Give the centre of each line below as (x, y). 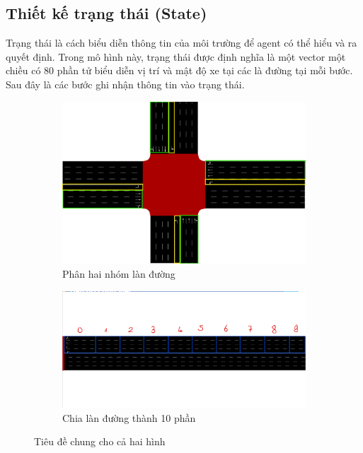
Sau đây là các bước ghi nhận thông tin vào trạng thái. (125, 84)
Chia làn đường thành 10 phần (129, 417)
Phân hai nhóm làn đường (119, 273)
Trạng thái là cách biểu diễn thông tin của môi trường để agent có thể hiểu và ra (181, 43)
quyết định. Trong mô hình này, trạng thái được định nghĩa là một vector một (176, 56)
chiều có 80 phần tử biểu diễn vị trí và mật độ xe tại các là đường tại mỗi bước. (179, 70)
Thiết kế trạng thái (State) (106, 13)
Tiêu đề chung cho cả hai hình (100, 441)
